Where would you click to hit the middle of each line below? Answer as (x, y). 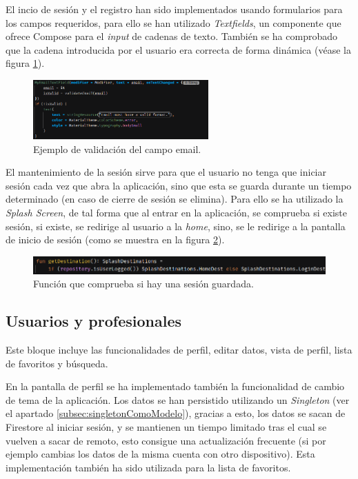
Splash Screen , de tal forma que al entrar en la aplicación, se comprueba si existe (176, 213)
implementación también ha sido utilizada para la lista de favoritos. (148, 467)
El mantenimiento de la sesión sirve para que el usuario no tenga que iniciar (166, 172)
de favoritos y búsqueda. (57, 363)
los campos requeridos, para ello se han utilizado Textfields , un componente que (173, 22)
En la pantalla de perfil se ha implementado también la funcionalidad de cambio (175, 386)
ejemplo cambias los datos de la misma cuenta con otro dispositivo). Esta (160, 454)
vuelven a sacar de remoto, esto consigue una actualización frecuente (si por (166, 440)
